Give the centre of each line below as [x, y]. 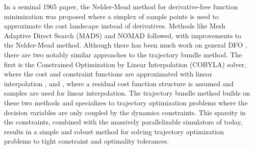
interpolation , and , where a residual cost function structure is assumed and [119, 83]
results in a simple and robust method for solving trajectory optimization [114, 131]
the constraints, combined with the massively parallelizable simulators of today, [123, 122]
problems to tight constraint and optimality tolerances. [87, 141]
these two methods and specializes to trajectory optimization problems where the [126, 102]
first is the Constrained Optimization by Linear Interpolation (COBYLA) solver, [125, 64]
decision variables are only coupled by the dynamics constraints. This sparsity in [125, 112]
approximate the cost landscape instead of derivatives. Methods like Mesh [115, 26]
